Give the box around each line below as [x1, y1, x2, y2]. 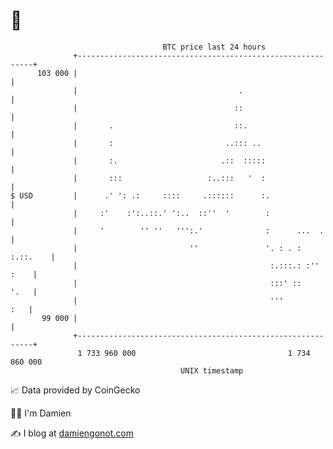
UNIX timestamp [180, 365, 244, 376]
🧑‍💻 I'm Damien [10, 407, 72, 419]
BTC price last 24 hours [162, 42, 267, 52]
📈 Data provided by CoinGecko [10, 384, 141, 396]
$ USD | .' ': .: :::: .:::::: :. [10, 190, 271, 201]
